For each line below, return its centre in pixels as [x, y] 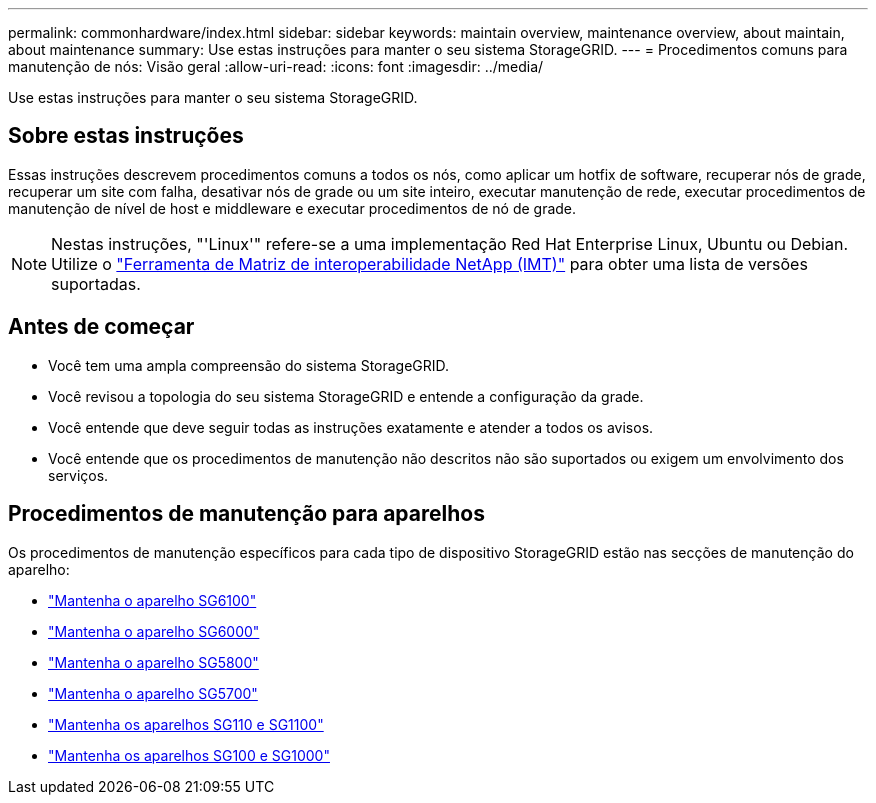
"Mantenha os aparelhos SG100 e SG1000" [189, 755]
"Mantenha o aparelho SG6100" [152, 600]
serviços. [78, 475]
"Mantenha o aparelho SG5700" [153, 693]
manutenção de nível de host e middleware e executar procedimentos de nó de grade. [292, 208]
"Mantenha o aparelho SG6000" [154, 631]
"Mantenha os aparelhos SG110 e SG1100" [186, 724]
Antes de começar [101, 327]
